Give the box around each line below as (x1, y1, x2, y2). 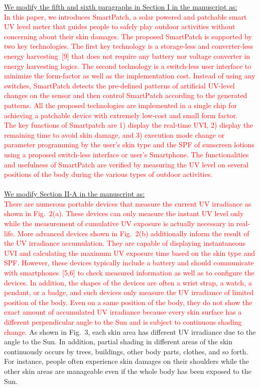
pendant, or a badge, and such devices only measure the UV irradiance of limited (4, 287, 254, 298)
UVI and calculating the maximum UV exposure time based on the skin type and (4, 247, 255, 258)
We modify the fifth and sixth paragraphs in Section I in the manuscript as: (4, 2, 237, 12)
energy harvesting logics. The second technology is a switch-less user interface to (4, 60, 251, 71)
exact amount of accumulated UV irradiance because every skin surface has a (4, 307, 242, 317)
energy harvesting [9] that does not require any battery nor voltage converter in (4, 50, 250, 61)
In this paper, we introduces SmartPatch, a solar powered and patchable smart (4, 11, 247, 22)
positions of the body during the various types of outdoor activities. (4, 169, 213, 179)
